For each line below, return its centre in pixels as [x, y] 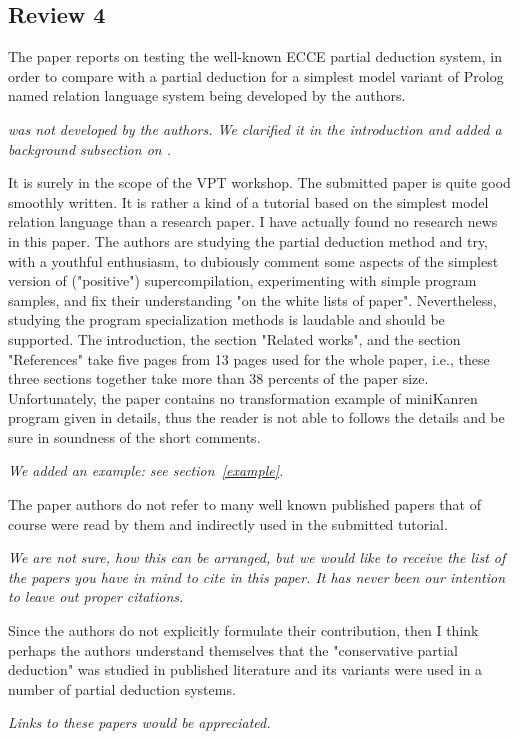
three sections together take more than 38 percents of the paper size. [218, 378]
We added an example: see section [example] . [146, 470]
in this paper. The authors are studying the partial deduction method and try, [248, 240]
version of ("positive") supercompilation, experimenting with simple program [242, 280]
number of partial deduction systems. [122, 688]
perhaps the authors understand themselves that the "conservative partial [233, 649]
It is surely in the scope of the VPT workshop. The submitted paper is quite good [259, 182]
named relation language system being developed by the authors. [207, 95]
